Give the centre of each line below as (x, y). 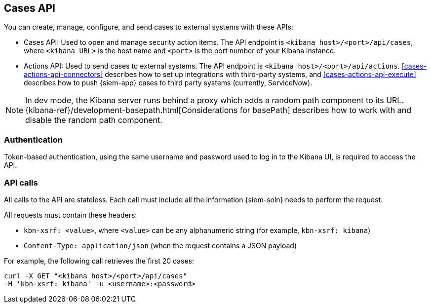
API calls (21, 182)
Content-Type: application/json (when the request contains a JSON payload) (160, 245)
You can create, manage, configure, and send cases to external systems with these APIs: (149, 27)
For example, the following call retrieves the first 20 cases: (99, 261)
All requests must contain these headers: (71, 215)
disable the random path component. (94, 120)
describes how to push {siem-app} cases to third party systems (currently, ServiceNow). (168, 83)
